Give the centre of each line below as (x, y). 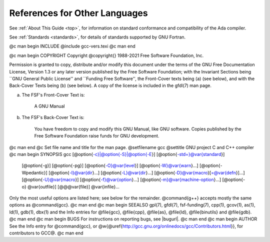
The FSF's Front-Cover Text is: (53, 94)
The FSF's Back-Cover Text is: (53, 117)
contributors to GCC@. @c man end (46, 233)
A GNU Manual (49, 106)
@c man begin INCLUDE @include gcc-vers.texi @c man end (72, 46)
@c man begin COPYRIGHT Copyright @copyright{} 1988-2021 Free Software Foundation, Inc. (106, 55)
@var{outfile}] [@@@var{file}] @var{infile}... (73, 186)
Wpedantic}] (34, 172)
